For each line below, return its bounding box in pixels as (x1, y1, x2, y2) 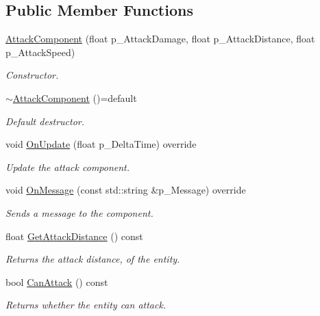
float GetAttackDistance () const (5, 228, 143, 243)
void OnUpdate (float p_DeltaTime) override (5, 137, 197, 151)
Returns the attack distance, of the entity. (5, 252, 180, 266)
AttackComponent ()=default (12, 90, 137, 105)
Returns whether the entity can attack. (5, 298, 167, 312)
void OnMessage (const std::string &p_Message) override (5, 183, 246, 197)
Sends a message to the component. (5, 205, 153, 220)
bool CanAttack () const (5, 274, 108, 289)
